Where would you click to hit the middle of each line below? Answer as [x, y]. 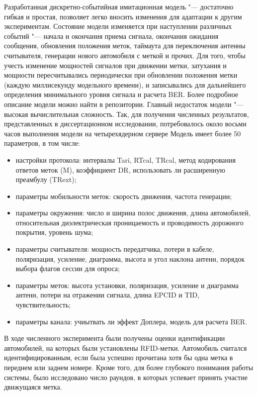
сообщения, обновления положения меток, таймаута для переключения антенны [125, 46]
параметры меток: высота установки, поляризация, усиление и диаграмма [127, 285]
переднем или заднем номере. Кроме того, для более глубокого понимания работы [129, 367]
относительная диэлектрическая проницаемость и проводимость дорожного [129, 222]
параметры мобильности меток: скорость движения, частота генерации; [124, 196]
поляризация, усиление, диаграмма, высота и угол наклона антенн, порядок [130, 258]
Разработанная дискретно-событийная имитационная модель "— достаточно [119, 6]
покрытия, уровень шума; [54, 232]
